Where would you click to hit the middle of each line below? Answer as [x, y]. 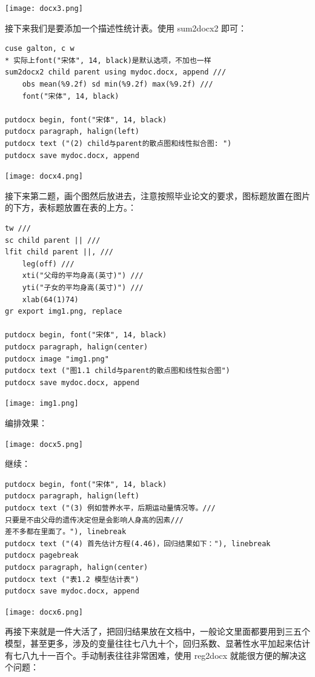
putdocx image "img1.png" [57, 359]
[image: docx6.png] [44, 612]
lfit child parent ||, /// [59, 252]
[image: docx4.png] [44, 177]
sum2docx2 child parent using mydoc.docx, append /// [116, 72]
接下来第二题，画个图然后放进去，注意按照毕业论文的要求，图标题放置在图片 [157, 195]
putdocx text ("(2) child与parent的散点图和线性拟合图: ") [118, 144]
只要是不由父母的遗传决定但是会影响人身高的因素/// [94, 520]
